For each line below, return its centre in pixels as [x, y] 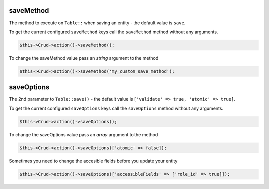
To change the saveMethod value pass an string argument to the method [84, 58]
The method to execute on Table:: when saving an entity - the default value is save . [97, 23]
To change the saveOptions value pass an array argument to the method [84, 134]
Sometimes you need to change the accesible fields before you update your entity [93, 161]
